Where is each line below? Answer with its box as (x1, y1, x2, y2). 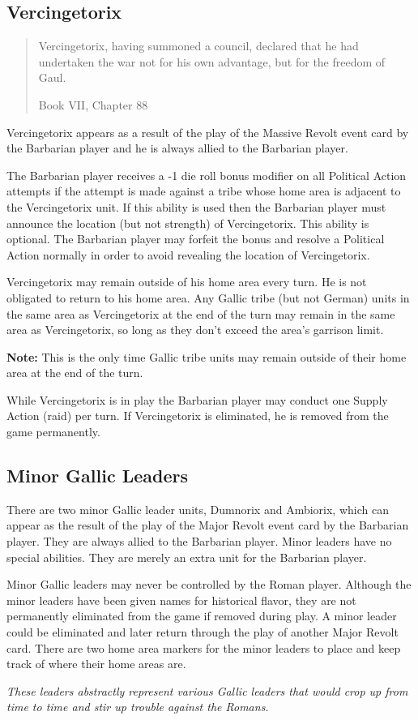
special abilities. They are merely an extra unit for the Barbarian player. (6, 548, 367, 565)
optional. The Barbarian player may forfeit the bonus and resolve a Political (6, 230, 385, 247)
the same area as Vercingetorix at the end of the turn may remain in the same (6, 305, 395, 322)
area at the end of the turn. (6, 364, 143, 381)
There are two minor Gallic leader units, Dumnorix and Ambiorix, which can (6, 500, 389, 517)
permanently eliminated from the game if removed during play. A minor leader (6, 607, 397, 624)
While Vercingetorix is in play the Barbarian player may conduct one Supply (6, 391, 388, 408)
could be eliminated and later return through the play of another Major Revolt (6, 624, 399, 641)
